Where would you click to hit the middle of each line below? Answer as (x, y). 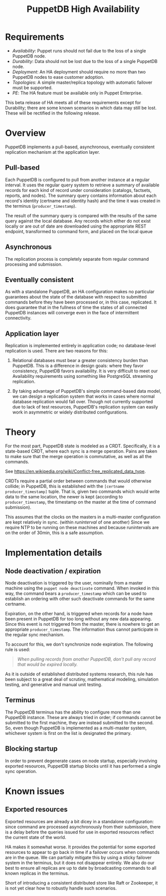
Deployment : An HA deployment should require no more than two (79, 72)
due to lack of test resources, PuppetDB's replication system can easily (85, 407)
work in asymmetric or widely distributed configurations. (70, 412)
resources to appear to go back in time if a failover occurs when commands (83, 852)
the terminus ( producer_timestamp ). (41, 206)
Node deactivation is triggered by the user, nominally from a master (74, 583)
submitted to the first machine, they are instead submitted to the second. (80, 722)
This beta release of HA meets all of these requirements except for (73, 102)
